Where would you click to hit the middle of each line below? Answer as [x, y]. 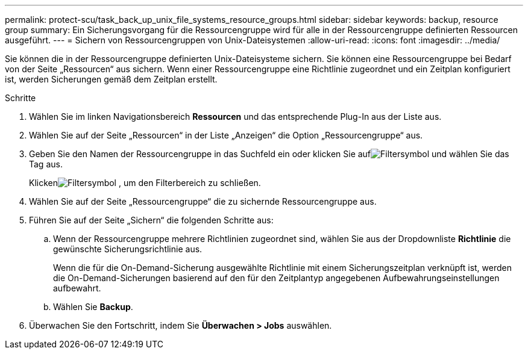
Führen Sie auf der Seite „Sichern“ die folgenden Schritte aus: [151, 220]
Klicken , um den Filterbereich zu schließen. [145, 183]
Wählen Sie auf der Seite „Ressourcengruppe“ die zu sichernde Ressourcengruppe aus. [203, 201]
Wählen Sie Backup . [93, 307]
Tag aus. [46, 164]
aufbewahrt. [77, 288]
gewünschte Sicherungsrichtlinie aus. [128, 249]
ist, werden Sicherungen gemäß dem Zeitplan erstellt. [111, 79]
